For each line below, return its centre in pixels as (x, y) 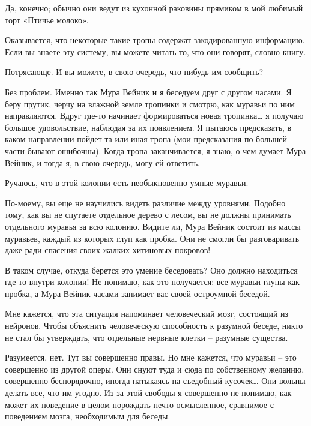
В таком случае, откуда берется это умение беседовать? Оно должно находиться (151, 270)
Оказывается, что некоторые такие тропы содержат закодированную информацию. (155, 40)
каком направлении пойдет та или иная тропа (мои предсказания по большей (146, 139)
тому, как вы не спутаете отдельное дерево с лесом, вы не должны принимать (148, 214)
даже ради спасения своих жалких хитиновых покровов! (108, 250)
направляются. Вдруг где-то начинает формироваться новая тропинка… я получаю (154, 115)
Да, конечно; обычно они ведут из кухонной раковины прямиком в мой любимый (154, 8)
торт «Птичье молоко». (47, 19)
